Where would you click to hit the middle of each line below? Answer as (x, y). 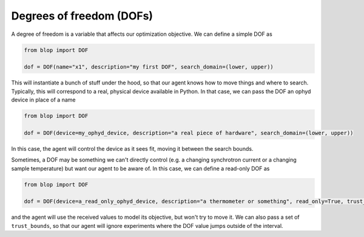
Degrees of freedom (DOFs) (82, 16)
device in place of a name (43, 100)
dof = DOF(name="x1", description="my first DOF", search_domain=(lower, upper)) (149, 67)
